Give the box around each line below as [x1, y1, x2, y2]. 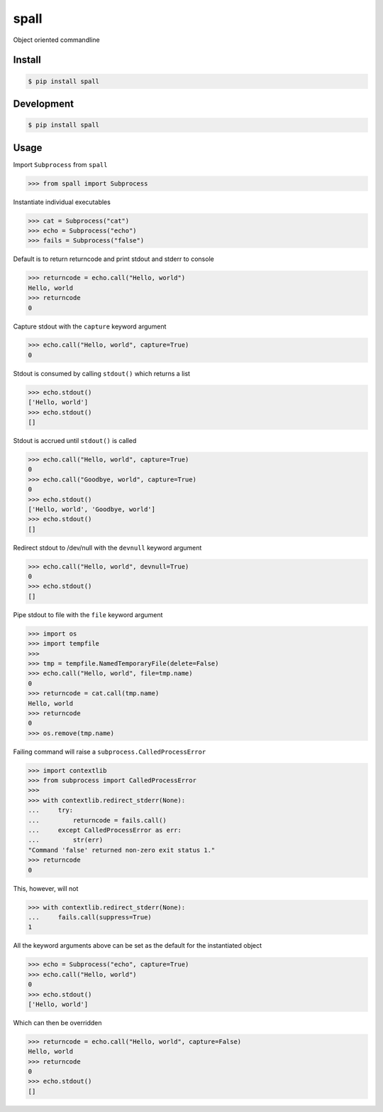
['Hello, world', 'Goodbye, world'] [28, 505, 156, 513]
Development [13, 97, 74, 109]
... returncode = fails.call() [28, 816, 167, 824]
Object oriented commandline [13, 36, 100, 44]
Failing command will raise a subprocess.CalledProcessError [13, 747, 206, 756]
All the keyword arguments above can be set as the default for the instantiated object [13, 941, 262, 950]
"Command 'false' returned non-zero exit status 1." [28, 846, 216, 854]
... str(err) [28, 836, 104, 844]
